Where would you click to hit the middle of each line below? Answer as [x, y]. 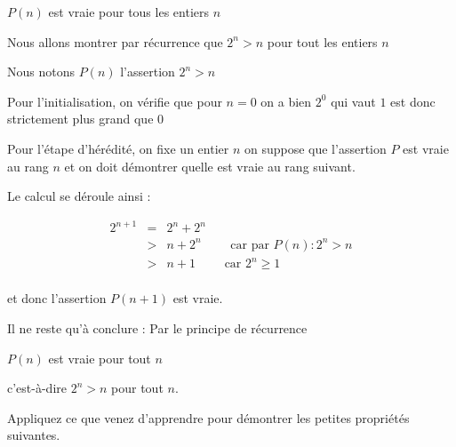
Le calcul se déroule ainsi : [79, 196]
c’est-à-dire [37, 388]
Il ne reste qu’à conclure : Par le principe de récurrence [157, 327]
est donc [413, 101]
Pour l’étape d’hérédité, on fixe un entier [118, 148]
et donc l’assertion [57, 298]
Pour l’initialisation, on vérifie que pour [115, 101]
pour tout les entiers [322, 41]
